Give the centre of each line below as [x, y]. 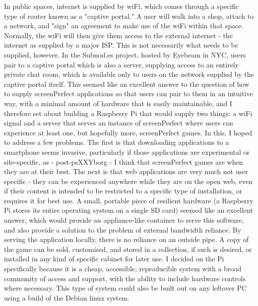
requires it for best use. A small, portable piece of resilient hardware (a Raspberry [129, 200]
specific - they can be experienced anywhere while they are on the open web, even [129, 181]
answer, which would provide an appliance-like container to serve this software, [124, 220]
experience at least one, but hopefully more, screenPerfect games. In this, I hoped [128, 132]
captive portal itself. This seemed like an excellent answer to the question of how [127, 84]
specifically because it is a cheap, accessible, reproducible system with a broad [123, 269]
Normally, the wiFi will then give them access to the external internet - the [118, 35]
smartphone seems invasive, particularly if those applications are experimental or [127, 152]
